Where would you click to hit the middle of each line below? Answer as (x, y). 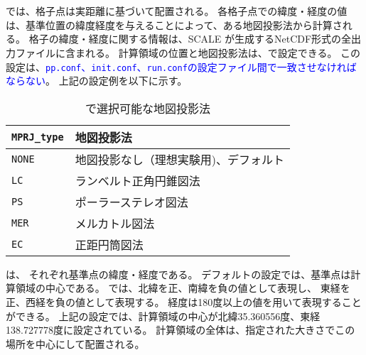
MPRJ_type (38, 137)
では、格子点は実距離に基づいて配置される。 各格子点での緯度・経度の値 (177, 11)
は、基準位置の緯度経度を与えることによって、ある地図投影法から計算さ (174, 24)
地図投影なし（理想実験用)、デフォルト (179, 159)
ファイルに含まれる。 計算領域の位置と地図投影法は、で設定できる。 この (188, 52)
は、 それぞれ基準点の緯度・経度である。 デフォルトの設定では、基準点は (178, 274)
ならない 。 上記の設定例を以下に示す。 (97, 81)
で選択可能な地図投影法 (147, 108)
